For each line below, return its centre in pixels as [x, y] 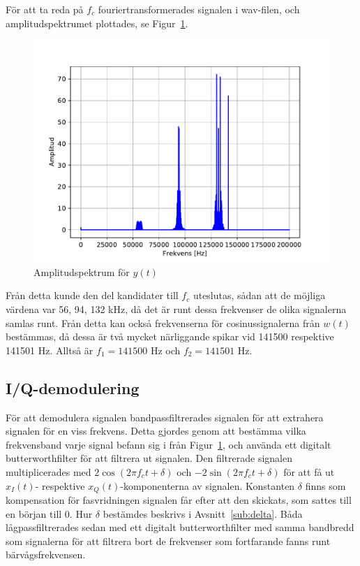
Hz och [165, 350]
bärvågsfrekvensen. [46, 554]
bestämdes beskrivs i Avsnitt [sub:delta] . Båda [203, 513]
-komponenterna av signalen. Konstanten [208, 485]
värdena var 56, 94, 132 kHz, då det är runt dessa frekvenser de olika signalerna [176, 309]
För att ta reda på [45, 9]
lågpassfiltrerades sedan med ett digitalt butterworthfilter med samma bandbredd [180, 527]
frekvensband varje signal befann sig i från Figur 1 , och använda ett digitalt [168, 444]
